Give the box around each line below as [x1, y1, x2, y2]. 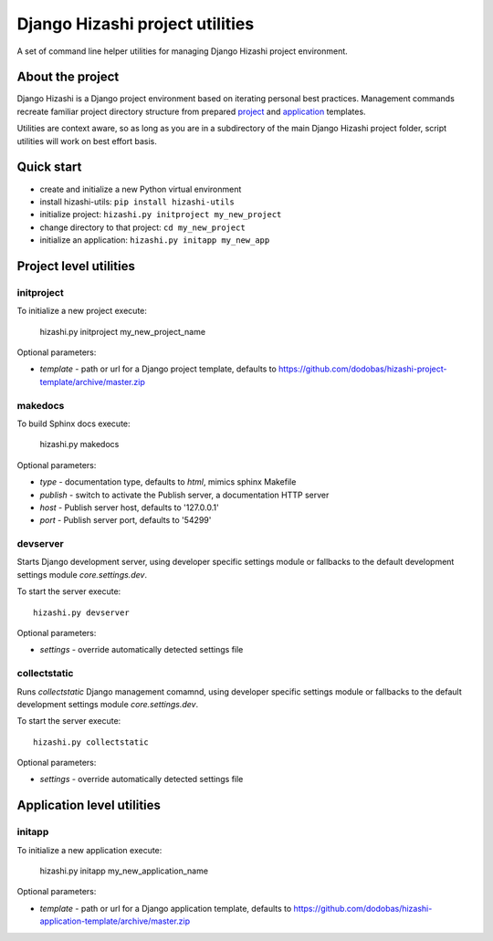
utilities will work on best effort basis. [16, 135, 157, 146]
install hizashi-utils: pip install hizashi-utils [39, 196, 235, 207]
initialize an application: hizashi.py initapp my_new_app [39, 235, 270, 246]
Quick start [16, 160, 82, 175]
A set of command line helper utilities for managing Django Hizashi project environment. [16, 46, 349, 57]
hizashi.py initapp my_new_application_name [39, 865, 209, 876]
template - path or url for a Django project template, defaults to [39, 363, 278, 374]
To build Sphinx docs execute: [16, 418, 131, 429]
